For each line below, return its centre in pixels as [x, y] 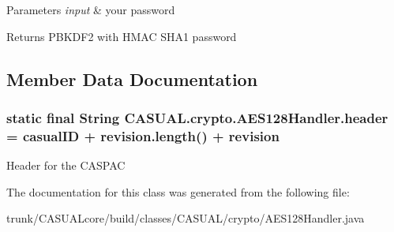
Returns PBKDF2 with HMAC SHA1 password [122, 36]
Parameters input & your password [91, 9]
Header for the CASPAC [66, 165]
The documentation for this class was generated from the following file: [178, 191]
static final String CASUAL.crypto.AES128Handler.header [197, 117]
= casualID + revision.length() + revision [143, 135]
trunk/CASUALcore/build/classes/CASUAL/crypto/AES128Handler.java [186, 218]
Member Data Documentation [132, 79]
